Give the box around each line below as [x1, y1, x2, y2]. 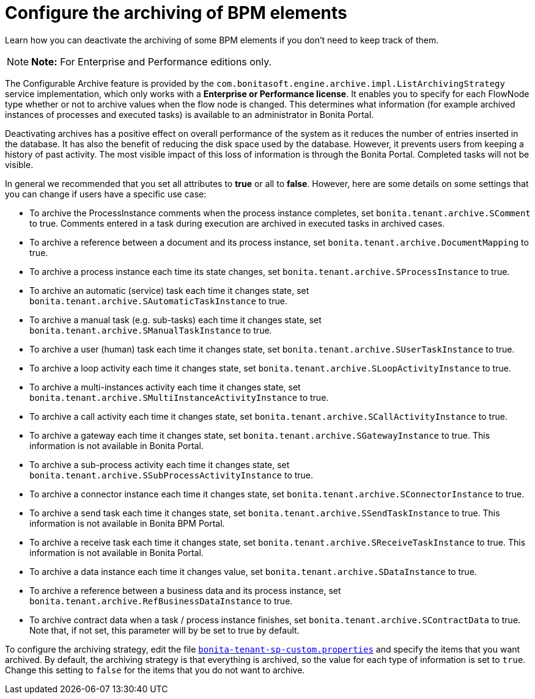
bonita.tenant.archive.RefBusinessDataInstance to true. [29, 595, 293, 606]
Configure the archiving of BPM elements [5, 2, 347, 23]
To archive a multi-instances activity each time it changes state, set [29, 381, 301, 392]
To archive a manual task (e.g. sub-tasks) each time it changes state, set [29, 314, 322, 325]
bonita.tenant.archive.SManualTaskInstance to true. [29, 324, 272, 335]
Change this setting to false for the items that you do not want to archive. [5, 664, 305, 675]
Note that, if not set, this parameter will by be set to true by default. [29, 624, 300, 635]
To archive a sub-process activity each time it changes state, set [29, 459, 290, 470]
